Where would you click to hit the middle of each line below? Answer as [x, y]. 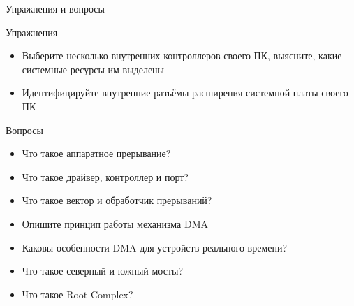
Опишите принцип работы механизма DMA [115, 223]
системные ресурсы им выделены [93, 69]
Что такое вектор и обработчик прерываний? [117, 200]
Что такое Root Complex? [78, 294]
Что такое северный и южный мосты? [103, 271]
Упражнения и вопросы [55, 8]
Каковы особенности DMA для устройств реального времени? [155, 247]
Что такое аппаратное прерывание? [96, 153]
